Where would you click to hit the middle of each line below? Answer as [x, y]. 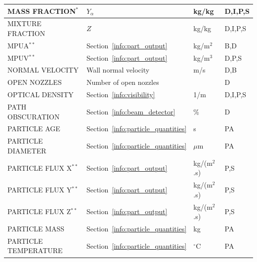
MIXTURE [24, 23]
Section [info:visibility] [121, 94]
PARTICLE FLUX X [40, 168]
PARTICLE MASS [36, 229]
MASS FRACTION [42, 11]
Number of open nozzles [123, 82]
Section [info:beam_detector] [131, 111]
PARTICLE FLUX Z [39, 211]
